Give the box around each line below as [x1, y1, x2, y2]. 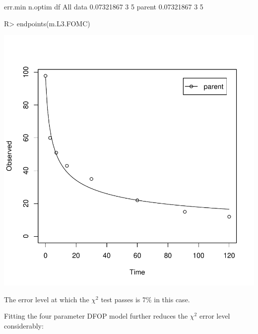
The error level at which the [4, 294, 89, 304]
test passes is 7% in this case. [101, 294, 190, 304]
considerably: [4, 320, 44, 331]
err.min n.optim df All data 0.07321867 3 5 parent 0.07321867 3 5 [4, 1, 203, 11]
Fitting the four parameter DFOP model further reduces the [4, 311, 188, 321]
